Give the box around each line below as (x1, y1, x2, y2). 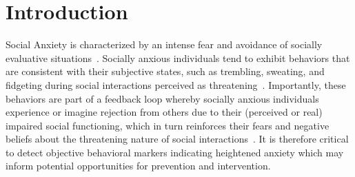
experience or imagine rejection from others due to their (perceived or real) (6, 105, 323, 119)
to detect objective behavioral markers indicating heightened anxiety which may (6, 145, 344, 159)
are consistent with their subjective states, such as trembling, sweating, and (6, 64, 325, 79)
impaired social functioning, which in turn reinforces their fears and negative (6, 118, 329, 132)
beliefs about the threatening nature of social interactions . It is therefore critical (6, 132, 349, 146)
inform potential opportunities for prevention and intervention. (6, 158, 271, 173)
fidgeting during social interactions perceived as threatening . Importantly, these (6, 77, 346, 92)
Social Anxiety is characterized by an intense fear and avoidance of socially (6, 37, 323, 52)
